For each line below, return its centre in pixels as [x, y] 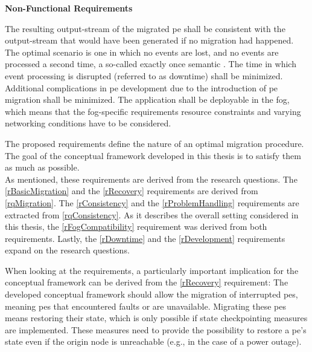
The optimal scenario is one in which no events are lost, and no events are [142, 52]
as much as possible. [42, 167]
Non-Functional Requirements [69, 8]
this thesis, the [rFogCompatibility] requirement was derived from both [136, 227]
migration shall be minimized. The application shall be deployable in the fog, [147, 99]
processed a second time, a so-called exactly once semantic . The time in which [151, 64]
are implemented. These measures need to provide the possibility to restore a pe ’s [156, 329]
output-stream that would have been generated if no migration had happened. [149, 40]
